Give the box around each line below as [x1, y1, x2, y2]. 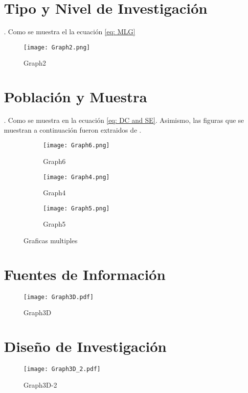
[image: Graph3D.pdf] [23, 293, 94, 301]
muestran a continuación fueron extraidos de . [4, 124, 141, 135]
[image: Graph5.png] [43, 205, 110, 212]
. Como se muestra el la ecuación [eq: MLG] [4, 26, 135, 37]
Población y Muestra [4, 87, 147, 107]
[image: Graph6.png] [43, 142, 110, 149]
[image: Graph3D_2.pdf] [23, 366, 101, 373]
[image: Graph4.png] [43, 173, 110, 181]
